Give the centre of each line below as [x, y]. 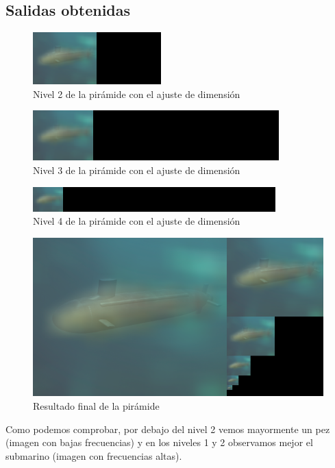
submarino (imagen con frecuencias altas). [94, 455]
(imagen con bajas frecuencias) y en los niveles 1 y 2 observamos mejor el [159, 442]
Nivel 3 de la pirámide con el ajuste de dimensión [137, 170]
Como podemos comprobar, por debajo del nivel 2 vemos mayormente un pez [168, 429]
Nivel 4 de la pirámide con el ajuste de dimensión [137, 221]
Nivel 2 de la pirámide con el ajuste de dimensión [137, 94]
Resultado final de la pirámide [96, 405]
